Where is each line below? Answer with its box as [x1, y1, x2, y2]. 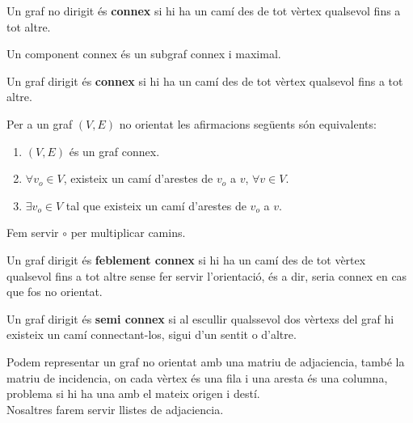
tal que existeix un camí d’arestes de [65, 197, 247, 214]
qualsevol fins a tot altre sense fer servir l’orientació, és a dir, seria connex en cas [6, 267, 407, 284]
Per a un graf [6, 115, 73, 132]
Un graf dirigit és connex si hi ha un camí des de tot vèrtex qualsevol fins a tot [6, 72, 403, 89]
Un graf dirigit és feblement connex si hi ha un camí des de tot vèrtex [6, 251, 366, 268]
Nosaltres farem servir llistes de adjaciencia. [6, 400, 224, 417]
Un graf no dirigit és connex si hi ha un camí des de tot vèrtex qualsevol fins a [6, 2, 401, 19]
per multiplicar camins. [70, 224, 186, 241]
